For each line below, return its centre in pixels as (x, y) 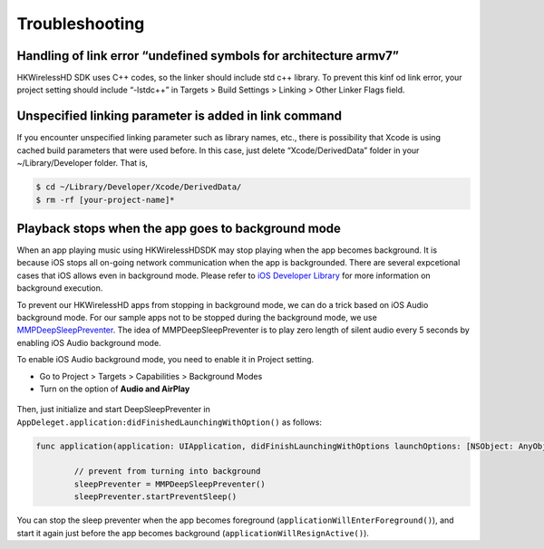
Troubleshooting (81, 24)
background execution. (60, 288)
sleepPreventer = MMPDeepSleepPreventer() (170, 484)
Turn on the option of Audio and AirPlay (115, 389)
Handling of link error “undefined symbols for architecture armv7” (208, 56)
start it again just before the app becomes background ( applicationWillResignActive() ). (193, 533)
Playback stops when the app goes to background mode (179, 228)
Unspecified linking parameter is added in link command (180, 116)
